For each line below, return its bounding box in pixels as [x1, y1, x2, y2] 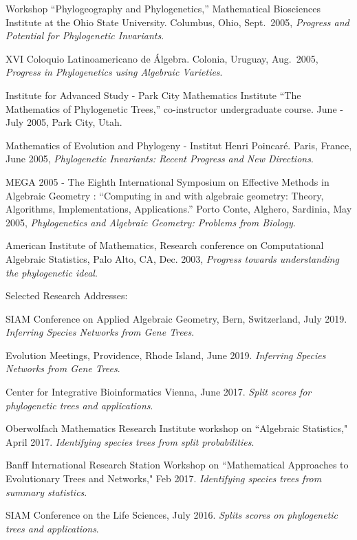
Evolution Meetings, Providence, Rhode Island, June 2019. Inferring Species [6, 347, 326, 362]
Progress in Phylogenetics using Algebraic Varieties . [6, 65, 223, 79]
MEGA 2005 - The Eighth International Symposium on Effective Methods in [6, 174, 329, 188]
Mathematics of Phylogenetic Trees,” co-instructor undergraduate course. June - [6, 101, 343, 116]
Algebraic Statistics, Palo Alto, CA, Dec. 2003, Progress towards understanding [6, 251, 339, 266]
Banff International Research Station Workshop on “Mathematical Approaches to [6, 457, 349, 472]
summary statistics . [6, 484, 87, 499]
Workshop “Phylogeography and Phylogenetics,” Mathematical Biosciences [6, 1, 321, 15]
